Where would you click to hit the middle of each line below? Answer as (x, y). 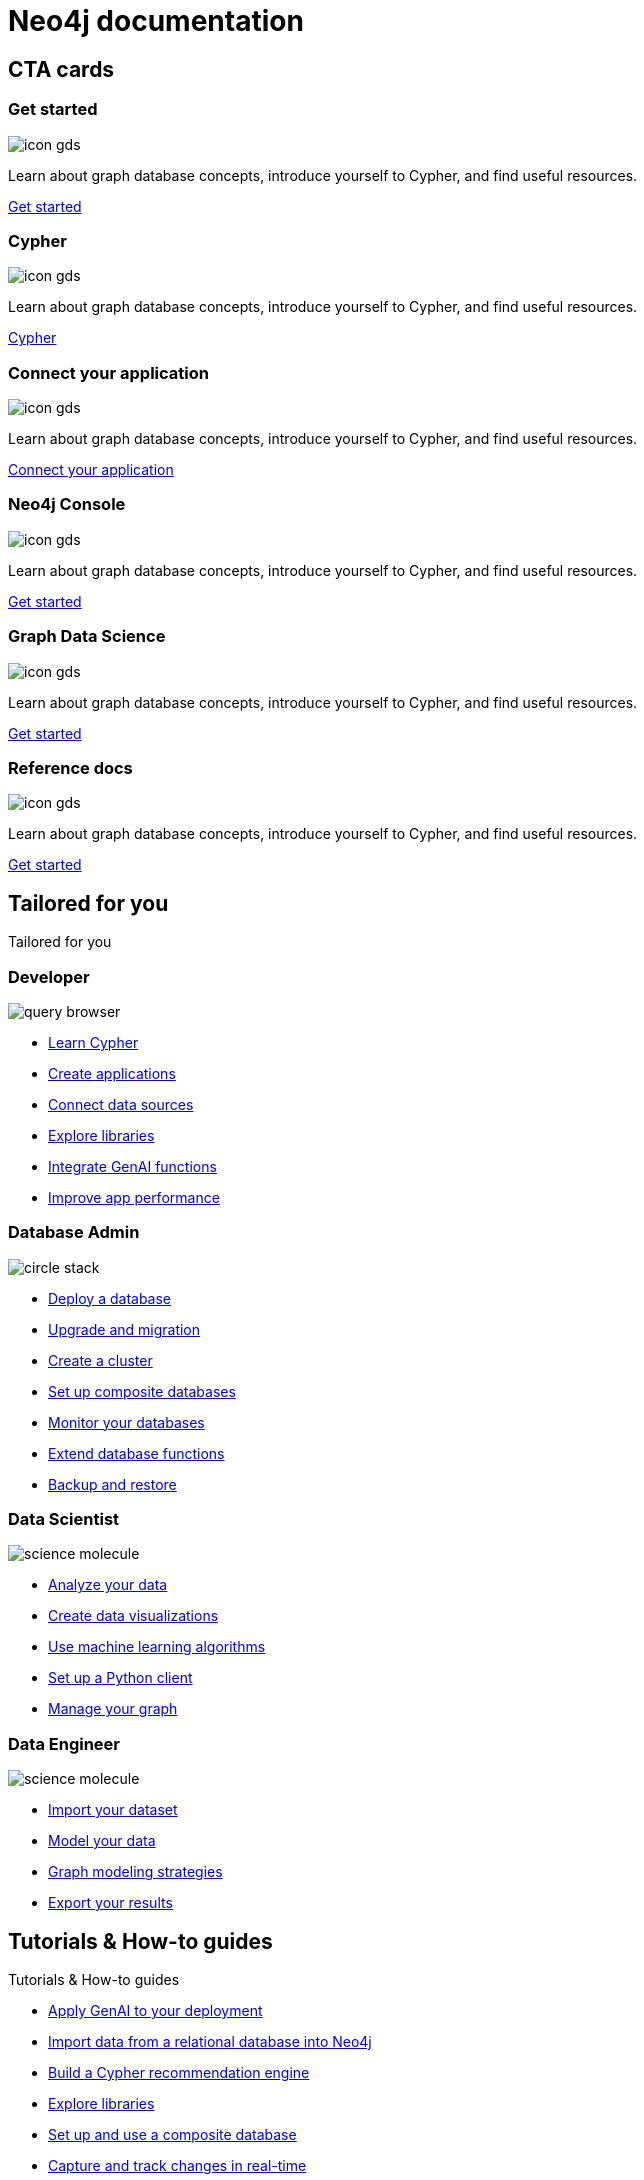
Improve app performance (134, 1197)
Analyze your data (108, 1585)
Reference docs (70, 767)
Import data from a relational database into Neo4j (210, 2041)
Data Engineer (64, 1743)
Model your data (102, 1841)
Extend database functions (136, 1453)
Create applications (112, 1073)
